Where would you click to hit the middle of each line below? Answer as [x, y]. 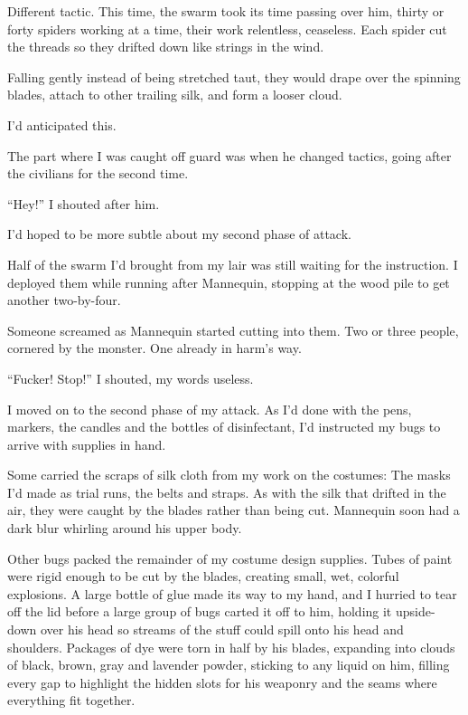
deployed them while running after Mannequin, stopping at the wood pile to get [229, 282]
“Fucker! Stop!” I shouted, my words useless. [131, 378]
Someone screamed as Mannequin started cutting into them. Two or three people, [233, 330]
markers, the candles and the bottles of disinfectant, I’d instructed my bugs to [224, 427]
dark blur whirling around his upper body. [125, 528]
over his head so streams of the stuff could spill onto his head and [222, 629]
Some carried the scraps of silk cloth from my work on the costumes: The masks [229, 475]
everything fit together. [71, 700]
